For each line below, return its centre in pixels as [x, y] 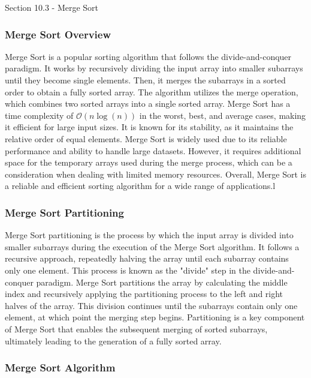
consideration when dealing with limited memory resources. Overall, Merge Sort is [156, 174]
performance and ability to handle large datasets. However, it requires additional [153, 150]
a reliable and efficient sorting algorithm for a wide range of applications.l [140, 186]
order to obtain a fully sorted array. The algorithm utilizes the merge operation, [152, 91]
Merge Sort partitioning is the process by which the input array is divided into [149, 235]
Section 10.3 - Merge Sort [52, 7]
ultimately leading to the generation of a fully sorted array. [113, 340]
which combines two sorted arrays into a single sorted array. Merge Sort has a [148, 103]
